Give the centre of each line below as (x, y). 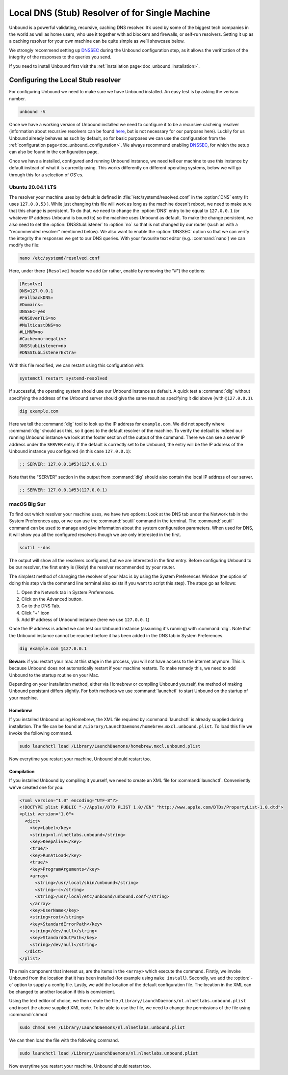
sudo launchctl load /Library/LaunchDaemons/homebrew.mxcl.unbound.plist (110, 746)
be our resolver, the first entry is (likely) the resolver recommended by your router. (92, 567)
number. (17, 99)
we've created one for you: (36, 787)
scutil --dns (35, 548)
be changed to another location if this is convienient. (62, 992)
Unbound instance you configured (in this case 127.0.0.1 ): (70, 451)
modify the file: (24, 245)
